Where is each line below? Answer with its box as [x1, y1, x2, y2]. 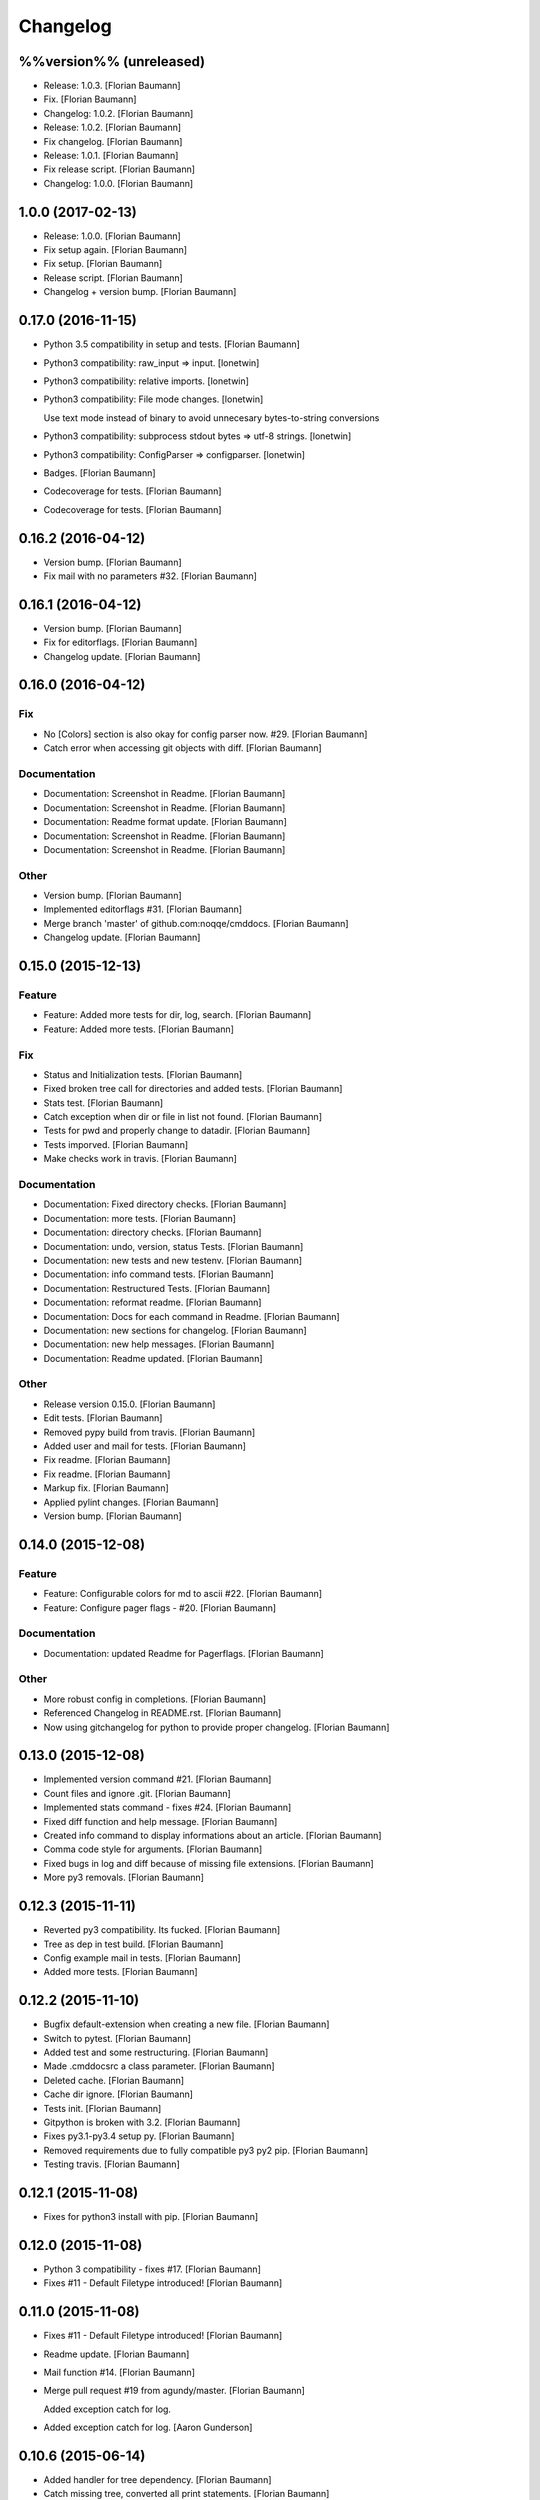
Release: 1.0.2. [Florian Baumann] [43, 121, 182, 134]
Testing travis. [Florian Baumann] [43, 2158, 180, 2170]
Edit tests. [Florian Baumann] [43, 1412, 163, 1424]
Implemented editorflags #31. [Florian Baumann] [43, 903, 243, 915]
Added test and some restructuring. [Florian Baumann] [43, 2046, 269, 2058]
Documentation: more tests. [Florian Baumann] [43, 1212, 237, 1224]
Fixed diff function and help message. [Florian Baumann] [43, 1815, 278, 1827]
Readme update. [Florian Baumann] [43, 2348, 190, 2360]
